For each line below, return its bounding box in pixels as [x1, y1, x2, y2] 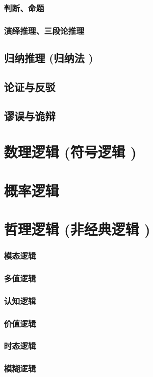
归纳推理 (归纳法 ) [4, 50, 93, 65]
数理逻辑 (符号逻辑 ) [4, 142, 137, 162]
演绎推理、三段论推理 [4, 24, 84, 36]
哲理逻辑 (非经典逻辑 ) [4, 219, 151, 239]
